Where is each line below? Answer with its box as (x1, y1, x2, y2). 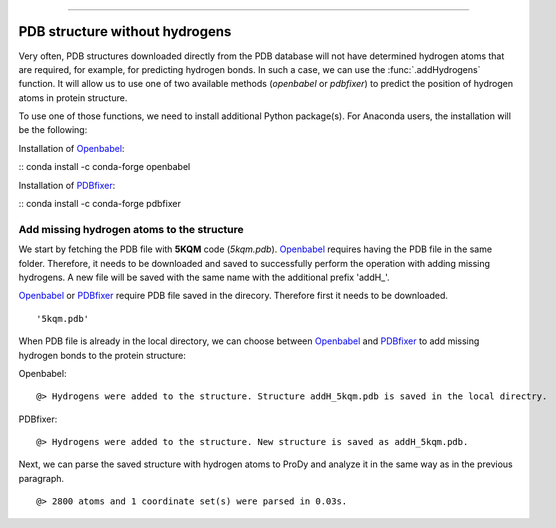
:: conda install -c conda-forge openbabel (18, 161, 191, 173)
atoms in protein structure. (18, 91, 128, 104)
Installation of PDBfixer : (18, 179, 116, 191)
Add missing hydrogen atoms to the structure (18, 222, 244, 236)
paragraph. (18, 472, 65, 484)
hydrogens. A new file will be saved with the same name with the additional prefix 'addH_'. (18, 271, 390, 283)
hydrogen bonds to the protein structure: (18, 349, 187, 361)
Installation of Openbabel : (18, 142, 125, 154)
